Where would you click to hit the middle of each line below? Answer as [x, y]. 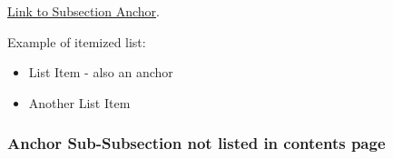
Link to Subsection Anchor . [84, 11]
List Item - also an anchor [101, 72]
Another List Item [79, 102]
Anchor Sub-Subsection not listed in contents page [196, 143]
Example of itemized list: [77, 41]
